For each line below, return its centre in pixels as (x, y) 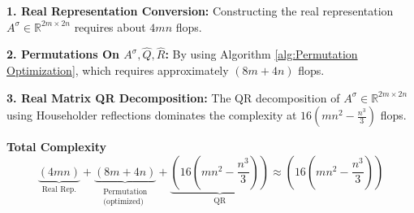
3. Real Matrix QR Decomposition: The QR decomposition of (173, 97)
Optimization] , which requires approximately (118, 70)
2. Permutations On (63, 54)
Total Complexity (56, 147)
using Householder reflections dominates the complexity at (152, 115)
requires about (110, 26)
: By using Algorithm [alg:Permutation (261, 54)
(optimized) (123, 202)
